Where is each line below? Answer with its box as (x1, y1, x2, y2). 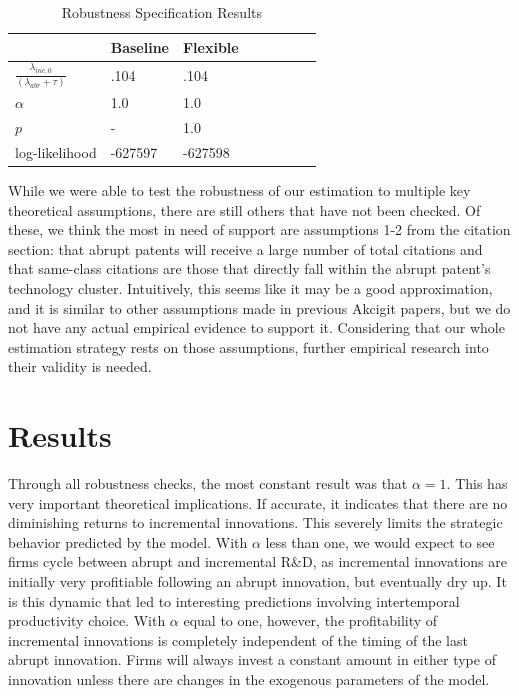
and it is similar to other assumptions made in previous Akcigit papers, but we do (8, 297, 511, 318)
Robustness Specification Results (61, 2, 262, 22)
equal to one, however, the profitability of (183, 610, 438, 631)
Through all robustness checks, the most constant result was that (8, 473, 408, 494)
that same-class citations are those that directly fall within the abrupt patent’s (8, 258, 491, 279)
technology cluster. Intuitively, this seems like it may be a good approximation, (8, 278, 493, 299)
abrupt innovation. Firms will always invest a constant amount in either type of (8, 649, 496, 670)
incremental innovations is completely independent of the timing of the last (8, 629, 468, 650)
